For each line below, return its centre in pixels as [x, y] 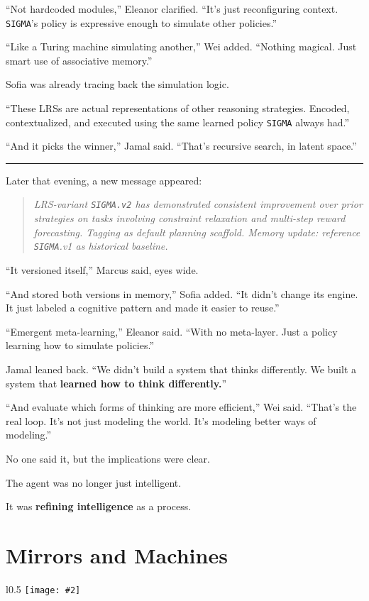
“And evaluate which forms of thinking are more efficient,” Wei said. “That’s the [181, 407]
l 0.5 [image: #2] [43, 589]
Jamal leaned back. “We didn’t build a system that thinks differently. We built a [181, 369]
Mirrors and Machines [117, 555]
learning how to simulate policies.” [80, 345]
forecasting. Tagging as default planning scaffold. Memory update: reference [197, 232]
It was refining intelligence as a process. [99, 506]
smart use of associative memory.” [79, 60]
